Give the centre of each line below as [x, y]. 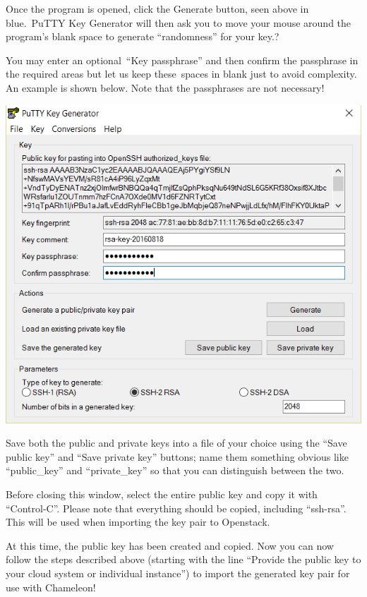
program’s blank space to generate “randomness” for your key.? [143, 36]
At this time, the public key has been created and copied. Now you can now [170, 545]
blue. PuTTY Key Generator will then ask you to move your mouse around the [179, 22]
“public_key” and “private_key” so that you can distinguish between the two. [175, 470]
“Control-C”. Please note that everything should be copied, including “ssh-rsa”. [176, 508]
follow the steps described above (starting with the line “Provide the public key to [183, 559]
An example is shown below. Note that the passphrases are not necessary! [165, 87]
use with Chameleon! [51, 587]
